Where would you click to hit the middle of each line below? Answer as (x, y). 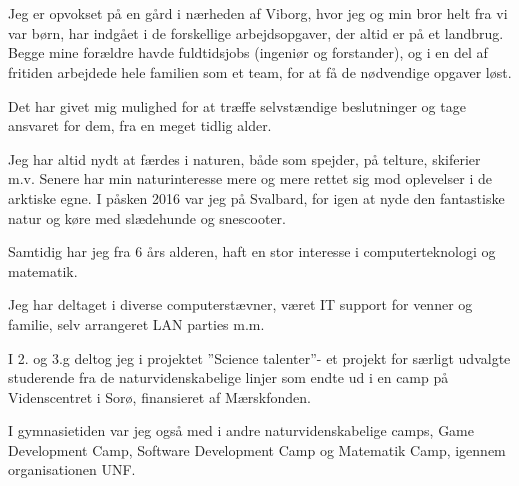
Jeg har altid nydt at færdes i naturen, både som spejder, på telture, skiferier (244, 158)
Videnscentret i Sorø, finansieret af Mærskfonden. (159, 396)
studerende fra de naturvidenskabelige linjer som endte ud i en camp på (228, 377)
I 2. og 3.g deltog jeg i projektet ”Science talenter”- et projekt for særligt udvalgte (259, 357)
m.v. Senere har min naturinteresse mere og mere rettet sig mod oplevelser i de (250, 178)
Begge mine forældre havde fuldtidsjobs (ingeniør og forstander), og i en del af (248, 52)
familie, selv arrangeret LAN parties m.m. (136, 323)
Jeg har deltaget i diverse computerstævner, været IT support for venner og (240, 304)
